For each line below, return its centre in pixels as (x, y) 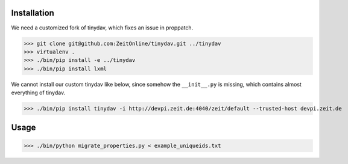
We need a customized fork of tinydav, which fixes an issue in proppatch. (102, 28)
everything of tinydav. (38, 93)
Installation (33, 13)
